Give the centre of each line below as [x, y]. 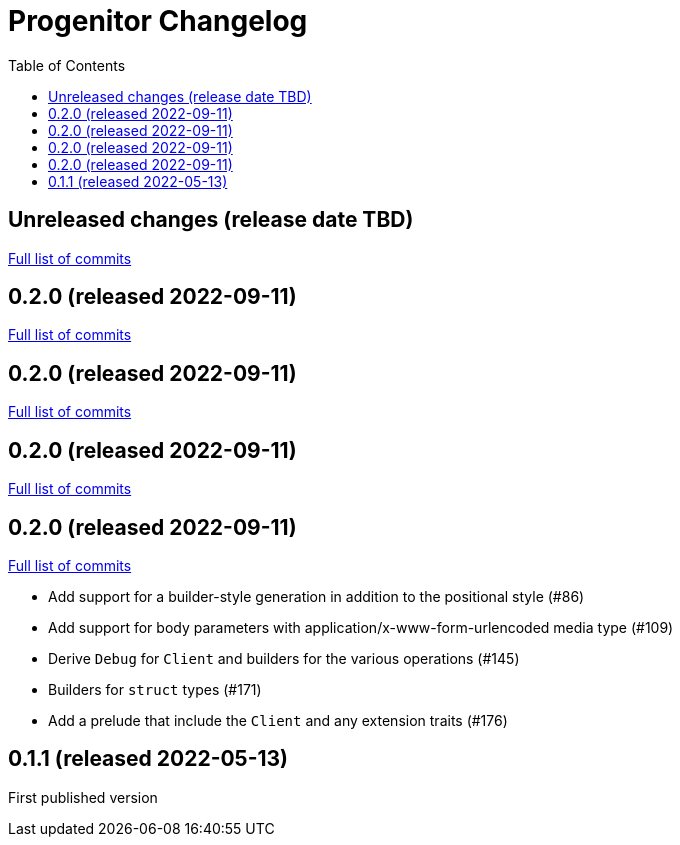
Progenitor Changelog [158, 21]
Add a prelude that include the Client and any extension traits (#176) [278, 720]
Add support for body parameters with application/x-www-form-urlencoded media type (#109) [361, 627]
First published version [83, 797]
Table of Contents [67, 65]
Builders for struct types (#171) [155, 689]
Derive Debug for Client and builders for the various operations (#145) [284, 658]
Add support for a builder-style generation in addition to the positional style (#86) [316, 596]
